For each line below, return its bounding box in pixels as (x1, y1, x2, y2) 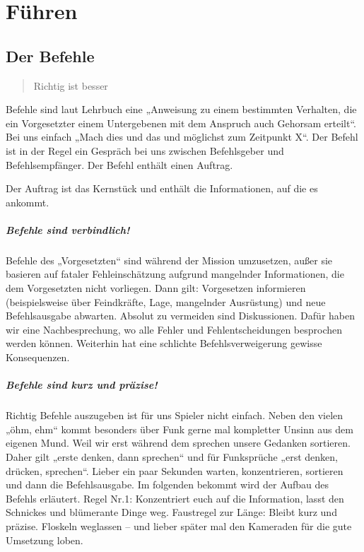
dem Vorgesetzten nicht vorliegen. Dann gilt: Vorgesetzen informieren (6, 281, 306, 295)
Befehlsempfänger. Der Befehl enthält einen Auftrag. (6, 157, 233, 172)
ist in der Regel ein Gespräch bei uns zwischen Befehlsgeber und (6, 143, 284, 158)
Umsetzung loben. (6, 532, 83, 547)
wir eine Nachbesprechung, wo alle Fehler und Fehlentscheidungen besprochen (6, 322, 343, 336)
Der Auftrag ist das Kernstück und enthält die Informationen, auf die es (6, 181, 318, 196)
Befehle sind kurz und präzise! (6, 377, 158, 392)
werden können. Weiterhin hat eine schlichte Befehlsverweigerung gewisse (6, 336, 322, 351)
